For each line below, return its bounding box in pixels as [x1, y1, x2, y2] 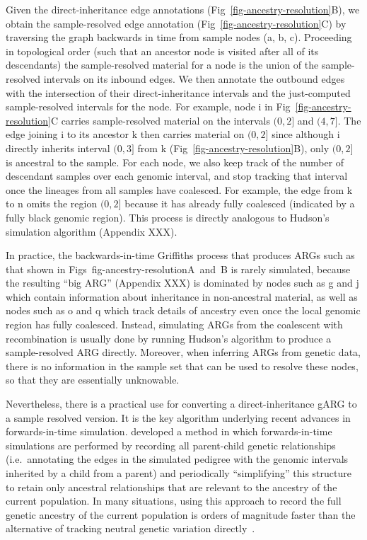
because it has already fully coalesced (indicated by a [124, 196, 355, 211]
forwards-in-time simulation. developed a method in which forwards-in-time [6, 424, 332, 439]
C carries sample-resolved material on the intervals [50, 113, 270, 127]
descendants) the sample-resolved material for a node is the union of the [6, 57, 319, 72]
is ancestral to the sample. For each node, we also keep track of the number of [6, 154, 344, 169]
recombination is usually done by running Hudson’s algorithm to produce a [6, 331, 332, 345]
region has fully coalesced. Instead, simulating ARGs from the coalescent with [6, 317, 343, 332]
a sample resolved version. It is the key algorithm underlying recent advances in [6, 410, 351, 425]
